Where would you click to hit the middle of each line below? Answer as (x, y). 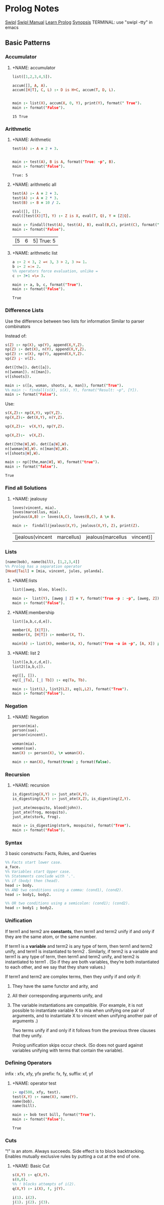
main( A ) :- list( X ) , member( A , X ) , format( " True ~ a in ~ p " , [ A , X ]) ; (86, 644)
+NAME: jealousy (30, 499)
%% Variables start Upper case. (38, 872)
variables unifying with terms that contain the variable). (68, 1050)
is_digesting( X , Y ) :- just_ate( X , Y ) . (51, 794)
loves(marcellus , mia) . (36, 512)
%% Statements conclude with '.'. (40, 876)
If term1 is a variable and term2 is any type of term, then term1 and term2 (79, 946)
